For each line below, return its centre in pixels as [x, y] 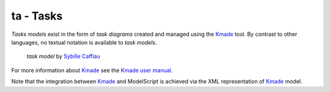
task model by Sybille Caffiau [64, 56]
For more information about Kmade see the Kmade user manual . [92, 70]
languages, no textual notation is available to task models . [84, 42]
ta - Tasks [37, 16]
